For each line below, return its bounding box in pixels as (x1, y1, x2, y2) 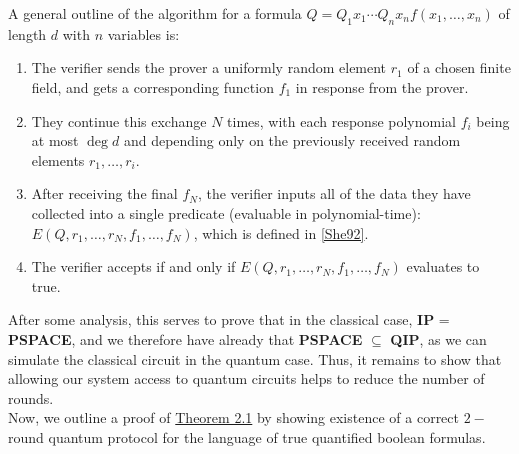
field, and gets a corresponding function (31, 76, 274, 97)
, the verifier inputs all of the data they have (197, 183, 471, 204)
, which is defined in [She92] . (193, 222, 369, 243)
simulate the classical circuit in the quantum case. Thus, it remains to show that (8, 348, 502, 369)
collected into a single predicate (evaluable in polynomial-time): (31, 202, 421, 223)
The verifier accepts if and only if (31, 256, 236, 277)
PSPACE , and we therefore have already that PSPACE (8, 328, 363, 349)
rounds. (8, 387, 54, 408)
